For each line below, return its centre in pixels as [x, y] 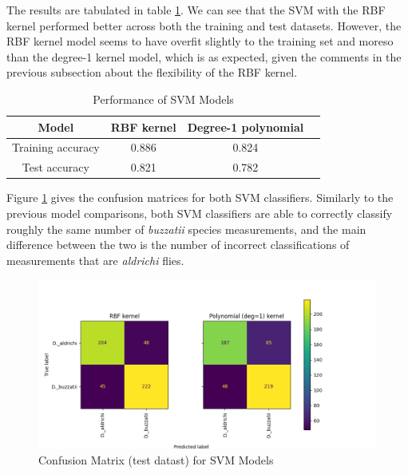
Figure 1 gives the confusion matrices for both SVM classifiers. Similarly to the [200, 197]
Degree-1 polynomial [246, 126]
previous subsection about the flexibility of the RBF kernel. [152, 72]
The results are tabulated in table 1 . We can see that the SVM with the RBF [196, 10]
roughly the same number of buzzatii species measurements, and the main [186, 229]
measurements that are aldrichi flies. [95, 260]
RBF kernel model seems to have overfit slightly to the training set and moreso [200, 41]
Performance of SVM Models [163, 99]
